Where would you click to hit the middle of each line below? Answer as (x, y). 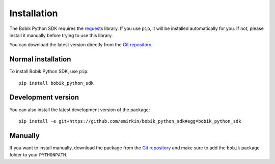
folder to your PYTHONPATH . (38, 155)
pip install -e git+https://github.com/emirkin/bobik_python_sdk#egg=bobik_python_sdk (130, 121)
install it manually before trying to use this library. (61, 35)
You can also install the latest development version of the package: (80, 110)
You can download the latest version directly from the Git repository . (81, 45)
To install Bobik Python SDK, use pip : (49, 72)
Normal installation (40, 59)
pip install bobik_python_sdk (56, 83)
